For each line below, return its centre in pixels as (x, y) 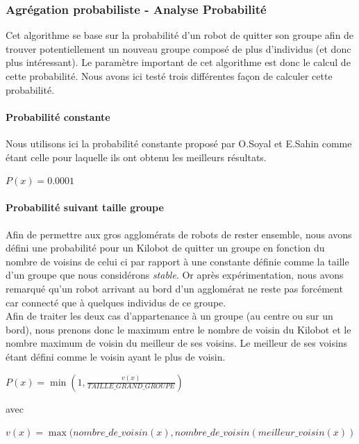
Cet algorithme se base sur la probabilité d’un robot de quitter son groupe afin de (180, 35)
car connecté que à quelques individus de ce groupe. (116, 302)
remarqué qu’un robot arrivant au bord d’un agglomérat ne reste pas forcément (174, 288)
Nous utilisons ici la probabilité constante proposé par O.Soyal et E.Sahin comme (179, 143)
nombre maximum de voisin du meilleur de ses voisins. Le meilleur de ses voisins (177, 343)
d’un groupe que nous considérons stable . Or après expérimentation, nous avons (175, 275)
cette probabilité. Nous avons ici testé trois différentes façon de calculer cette (169, 76)
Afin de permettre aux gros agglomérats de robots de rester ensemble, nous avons (179, 234)
